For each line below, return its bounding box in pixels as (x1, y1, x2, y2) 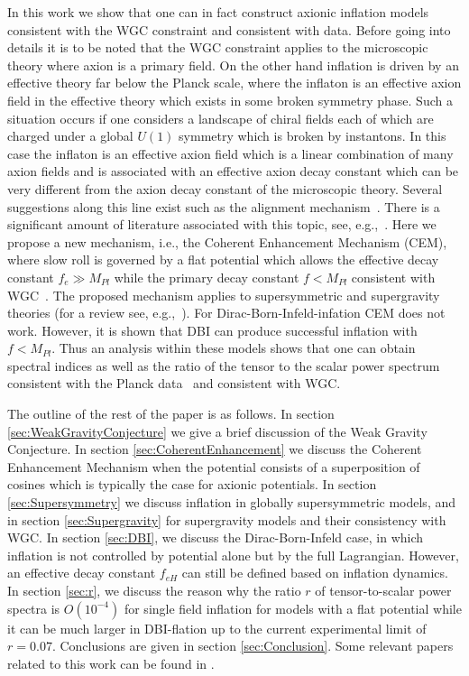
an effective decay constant (7, 563, 156, 582)
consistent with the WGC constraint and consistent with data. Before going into (7, 20, 451, 39)
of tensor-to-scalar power (315, 581, 452, 599)
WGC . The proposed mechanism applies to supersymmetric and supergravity (7, 285, 440, 304)
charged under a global (7, 126, 133, 145)
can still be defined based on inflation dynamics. (181, 563, 448, 582)
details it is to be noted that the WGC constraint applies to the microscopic (7, 38, 428, 57)
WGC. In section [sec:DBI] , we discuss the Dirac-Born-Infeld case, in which (7, 528, 424, 547)
